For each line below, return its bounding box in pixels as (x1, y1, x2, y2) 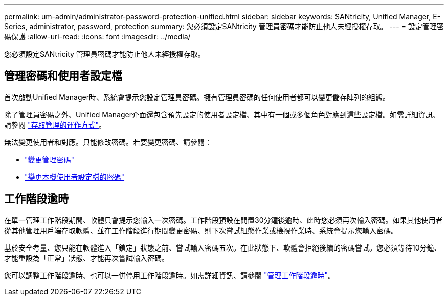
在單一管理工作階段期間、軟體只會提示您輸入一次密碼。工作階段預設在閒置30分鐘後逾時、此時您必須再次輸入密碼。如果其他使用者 (4, 215, 443, 224)
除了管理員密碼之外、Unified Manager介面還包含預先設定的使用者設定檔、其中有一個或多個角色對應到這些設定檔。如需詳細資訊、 (4, 110, 440, 119)
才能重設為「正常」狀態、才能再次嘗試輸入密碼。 (4, 253, 169, 262)
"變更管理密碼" (25, 155, 75, 164)
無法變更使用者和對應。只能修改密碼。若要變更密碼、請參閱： (4, 137, 212, 146)
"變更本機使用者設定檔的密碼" (25, 172, 125, 181)
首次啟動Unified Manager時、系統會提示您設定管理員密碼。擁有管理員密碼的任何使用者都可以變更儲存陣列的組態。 (4, 92, 390, 102)
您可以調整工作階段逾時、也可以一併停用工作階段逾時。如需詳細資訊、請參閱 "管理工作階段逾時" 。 (4, 270, 335, 280)
